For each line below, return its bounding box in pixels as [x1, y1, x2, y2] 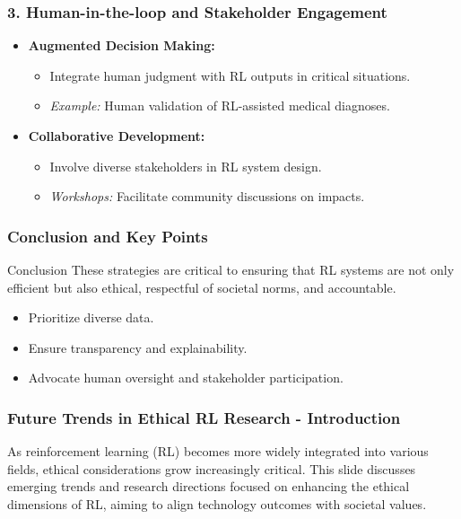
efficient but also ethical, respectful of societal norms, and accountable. [7, 277, 396, 296]
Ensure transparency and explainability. [28, 338, 248, 356]
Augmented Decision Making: [28, 36, 215, 55]
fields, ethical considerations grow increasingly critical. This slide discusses [7, 459, 416, 478]
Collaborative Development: [28, 127, 205, 145]
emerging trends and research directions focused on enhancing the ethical [7, 477, 410, 496]
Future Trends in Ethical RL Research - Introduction [7, 406, 401, 428]
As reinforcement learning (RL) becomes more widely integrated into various [7, 442, 429, 461]
